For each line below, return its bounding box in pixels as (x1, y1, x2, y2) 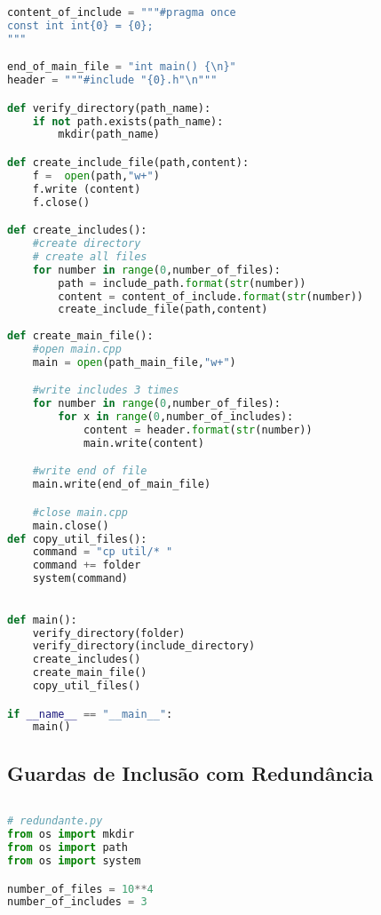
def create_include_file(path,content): (7, 155, 250, 169)
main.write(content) (83, 436, 204, 450)
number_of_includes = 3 (7, 895, 147, 909)
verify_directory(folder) (32, 626, 186, 640)
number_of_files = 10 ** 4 (7, 882, 154, 895)
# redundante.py (7, 815, 103, 828)
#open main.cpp (32, 343, 122, 355)
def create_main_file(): (7, 330, 154, 343)
